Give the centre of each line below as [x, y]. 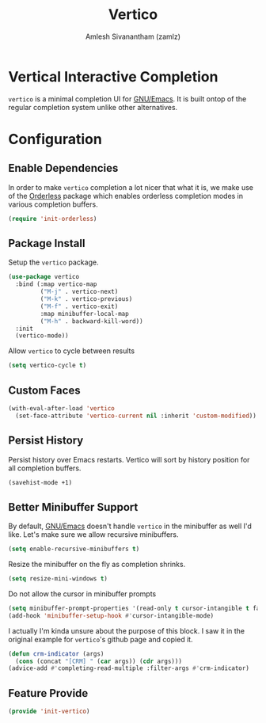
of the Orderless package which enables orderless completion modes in [126, 196]
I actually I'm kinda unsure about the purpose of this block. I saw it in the [127, 630]
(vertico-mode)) [42, 336]
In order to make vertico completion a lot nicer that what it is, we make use [131, 187]
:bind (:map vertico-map [56, 284]
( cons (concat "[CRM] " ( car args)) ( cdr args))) [99, 661]
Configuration [55, 139]
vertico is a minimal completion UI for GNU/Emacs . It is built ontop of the [127, 99]
